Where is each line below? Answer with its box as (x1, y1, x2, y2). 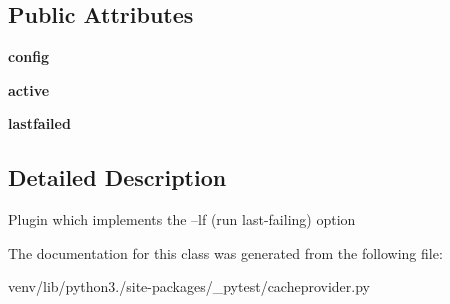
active (8, 79, 50, 100)
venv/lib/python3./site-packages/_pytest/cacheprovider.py (8, 276, 370, 297)
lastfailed (8, 113, 71, 134)
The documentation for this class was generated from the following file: (8, 242, 443, 263)
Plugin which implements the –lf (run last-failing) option (8, 209, 356, 230)
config (8, 46, 50, 67)
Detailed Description (8, 162, 227, 193)
